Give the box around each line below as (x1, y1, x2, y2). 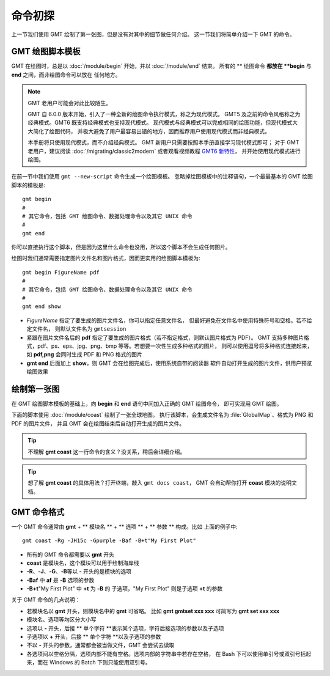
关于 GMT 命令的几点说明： (11, 596, 81, 603)
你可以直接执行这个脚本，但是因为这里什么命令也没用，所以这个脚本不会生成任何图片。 (11, 243, 231, 251)
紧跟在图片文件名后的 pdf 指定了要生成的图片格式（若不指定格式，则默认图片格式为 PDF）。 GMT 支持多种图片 (26, 334, 304, 341)
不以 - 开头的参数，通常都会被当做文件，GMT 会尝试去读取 (26, 642, 175, 649)
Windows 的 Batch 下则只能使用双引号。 (49, 659, 151, 666)
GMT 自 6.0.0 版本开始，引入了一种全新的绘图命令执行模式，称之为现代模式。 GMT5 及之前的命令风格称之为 (28, 111, 301, 118)
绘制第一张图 (11, 384, 60, 394)
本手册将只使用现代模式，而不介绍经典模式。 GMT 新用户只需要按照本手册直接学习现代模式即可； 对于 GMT (28, 139, 299, 146)
